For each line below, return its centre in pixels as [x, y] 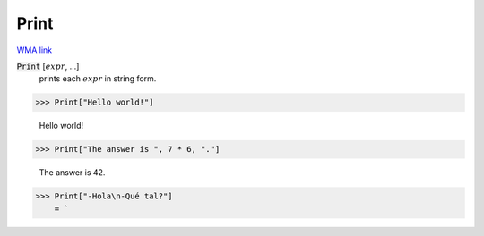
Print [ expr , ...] [48, 66]
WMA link [35, 50]
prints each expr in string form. [98, 79]
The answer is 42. [72, 173]
